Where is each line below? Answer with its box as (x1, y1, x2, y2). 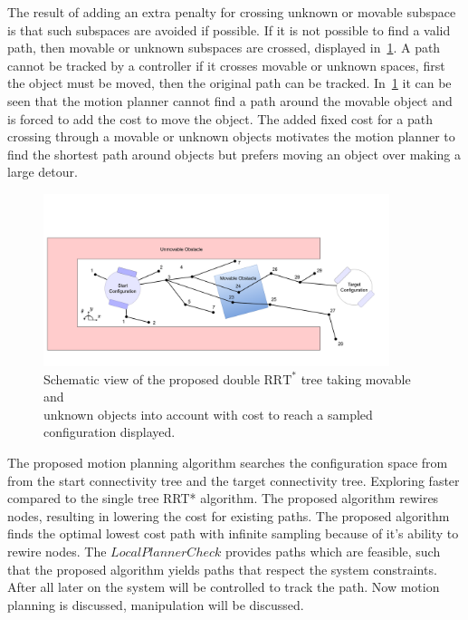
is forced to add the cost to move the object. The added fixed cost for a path (7, 109, 434, 128)
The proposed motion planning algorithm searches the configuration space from (7, 452, 448, 471)
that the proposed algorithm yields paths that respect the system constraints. (7, 559, 437, 578)
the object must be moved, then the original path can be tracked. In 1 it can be (7, 73, 452, 92)
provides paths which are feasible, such (225, 541, 441, 560)
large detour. (7, 162, 78, 181)
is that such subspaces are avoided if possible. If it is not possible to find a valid (7, 20, 451, 39)
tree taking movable (301, 369, 411, 388)
